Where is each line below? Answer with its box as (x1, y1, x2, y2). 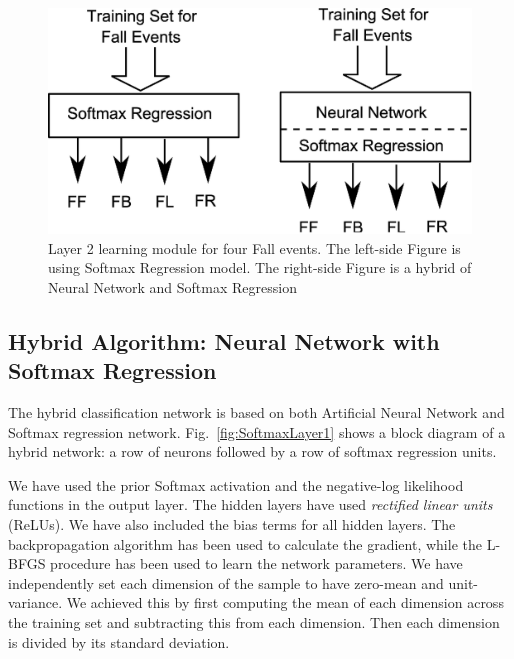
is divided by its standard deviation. (8, 631, 230, 652)
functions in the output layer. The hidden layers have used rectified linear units (8, 494, 493, 515)
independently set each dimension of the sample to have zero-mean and (8, 572, 444, 593)
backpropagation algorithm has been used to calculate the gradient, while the (8, 533, 482, 554)
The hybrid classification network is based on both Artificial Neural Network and (8, 402, 505, 423)
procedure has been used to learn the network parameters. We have (50, 553, 463, 574)
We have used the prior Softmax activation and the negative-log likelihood (8, 474, 464, 495)
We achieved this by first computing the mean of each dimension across (66, 592, 504, 613)
